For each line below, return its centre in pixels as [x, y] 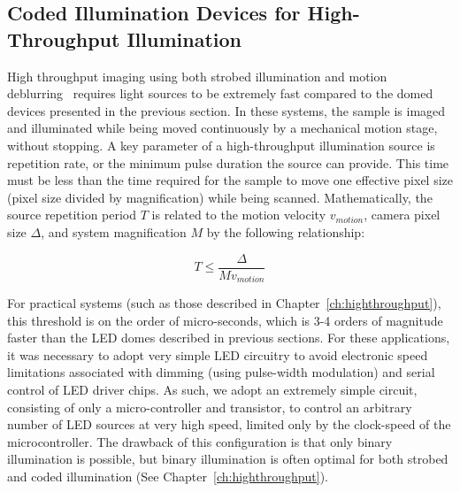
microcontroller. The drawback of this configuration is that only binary [200, 441]
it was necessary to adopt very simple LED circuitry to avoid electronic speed [218, 354]
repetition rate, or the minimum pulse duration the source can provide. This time [228, 162]
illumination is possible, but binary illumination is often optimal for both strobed [228, 459]
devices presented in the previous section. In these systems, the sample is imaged [226, 110]
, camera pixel [402, 215]
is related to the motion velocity [239, 215]
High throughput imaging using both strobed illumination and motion [197, 76]
